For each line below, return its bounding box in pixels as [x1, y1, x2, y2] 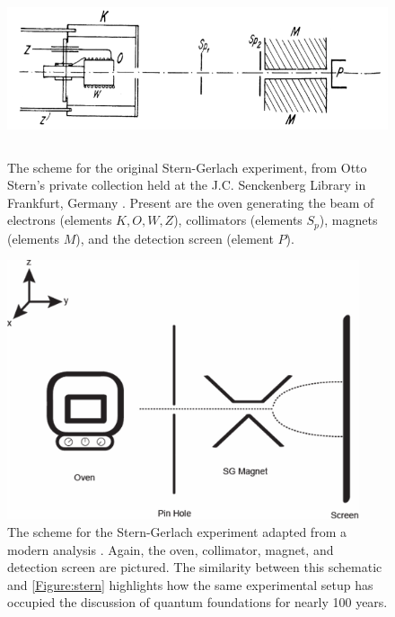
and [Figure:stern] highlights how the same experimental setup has [7, 575, 373, 594]
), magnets [319, 210, 378, 229]
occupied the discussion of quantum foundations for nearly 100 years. [7, 593, 388, 612]
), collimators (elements [173, 210, 303, 229]
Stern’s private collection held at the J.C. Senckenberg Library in [7, 175, 366, 194]
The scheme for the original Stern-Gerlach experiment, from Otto [7, 157, 367, 176]
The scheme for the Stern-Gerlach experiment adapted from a [7, 523, 347, 541]
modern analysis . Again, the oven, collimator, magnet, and [7, 540, 334, 559]
